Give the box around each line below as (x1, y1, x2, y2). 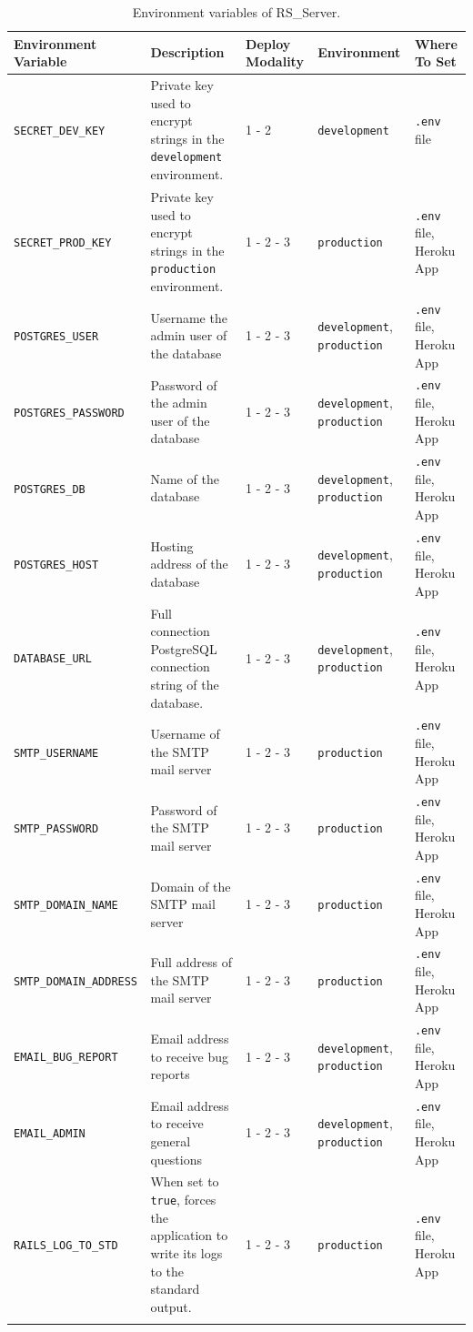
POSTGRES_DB (14, 482, 86, 496)
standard (150, 1279, 200, 1298)
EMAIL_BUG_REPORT (14, 1051, 118, 1065)
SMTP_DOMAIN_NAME (14, 899, 118, 913)
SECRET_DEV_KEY (14, 125, 106, 138)
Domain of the (150, 876, 231, 895)
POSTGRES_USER (14, 330, 99, 344)
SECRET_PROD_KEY (14, 236, 112, 249)
